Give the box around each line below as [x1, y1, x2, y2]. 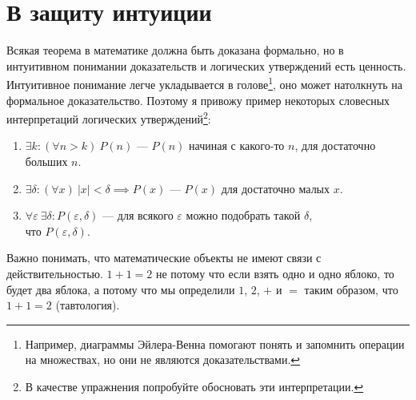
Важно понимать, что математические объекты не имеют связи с [6, 249, 322, 266]
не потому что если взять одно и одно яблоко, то [155, 265, 394, 281]
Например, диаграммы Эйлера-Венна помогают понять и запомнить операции [25, 335, 405, 352]
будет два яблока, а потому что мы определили [6, 281, 235, 297]
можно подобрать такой [186, 207, 301, 224]
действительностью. [6, 265, 103, 281]
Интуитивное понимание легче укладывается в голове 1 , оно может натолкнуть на [6, 74, 402, 92]
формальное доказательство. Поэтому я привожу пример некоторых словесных [6, 91, 390, 108]
